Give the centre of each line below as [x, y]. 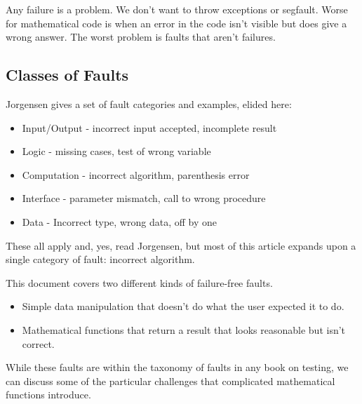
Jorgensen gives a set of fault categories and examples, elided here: [149, 103]
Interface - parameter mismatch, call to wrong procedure [144, 198]
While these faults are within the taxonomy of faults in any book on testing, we [177, 367]
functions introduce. [48, 395]
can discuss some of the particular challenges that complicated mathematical [170, 381]
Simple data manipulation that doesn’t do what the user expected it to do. [183, 306]
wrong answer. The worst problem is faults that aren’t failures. [141, 37]
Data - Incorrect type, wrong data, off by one [119, 221]
